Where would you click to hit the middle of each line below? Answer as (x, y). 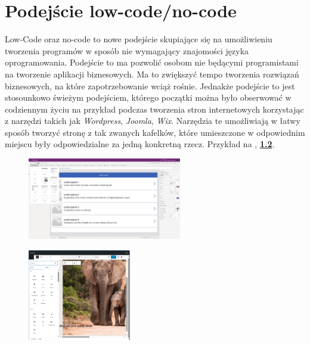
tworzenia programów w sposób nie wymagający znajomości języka (127, 50)
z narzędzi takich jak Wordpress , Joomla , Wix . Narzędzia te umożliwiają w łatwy (153, 121)
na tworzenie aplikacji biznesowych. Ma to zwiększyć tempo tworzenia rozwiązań (152, 74)
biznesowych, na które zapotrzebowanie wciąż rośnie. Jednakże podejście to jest (150, 86)
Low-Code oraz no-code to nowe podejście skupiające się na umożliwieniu (139, 39)
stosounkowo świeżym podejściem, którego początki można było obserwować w (148, 97)
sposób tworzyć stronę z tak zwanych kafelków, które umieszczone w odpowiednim (155, 132)
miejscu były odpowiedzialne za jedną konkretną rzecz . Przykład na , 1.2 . (140, 144)
